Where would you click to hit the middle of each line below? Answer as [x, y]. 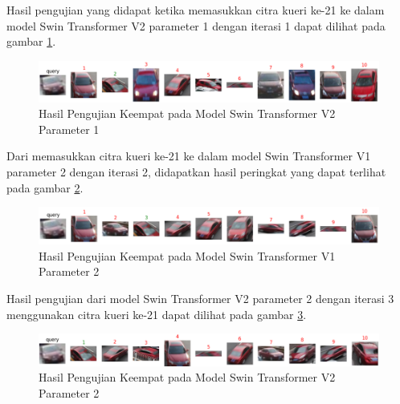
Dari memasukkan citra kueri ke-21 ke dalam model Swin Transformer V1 [189, 156]
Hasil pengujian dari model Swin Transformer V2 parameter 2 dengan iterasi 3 [200, 298]
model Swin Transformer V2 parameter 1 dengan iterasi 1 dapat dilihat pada [196, 25]
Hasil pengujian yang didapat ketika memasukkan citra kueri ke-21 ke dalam [196, 10]
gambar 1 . [31, 41]
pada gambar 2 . [45, 187]
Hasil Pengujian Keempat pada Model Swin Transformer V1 [187, 255]
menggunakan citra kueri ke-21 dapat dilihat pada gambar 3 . [157, 314]
